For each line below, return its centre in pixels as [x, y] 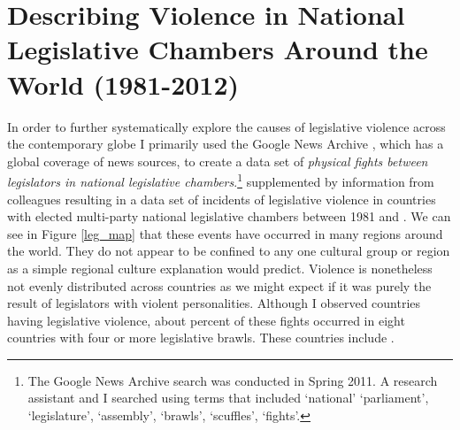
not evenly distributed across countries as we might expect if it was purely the [219, 285]
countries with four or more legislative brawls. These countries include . [201, 338]
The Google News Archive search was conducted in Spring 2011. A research [233, 380]
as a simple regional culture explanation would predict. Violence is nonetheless [220, 268]
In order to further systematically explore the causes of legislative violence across [226, 126]
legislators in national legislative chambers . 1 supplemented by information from [221, 180]
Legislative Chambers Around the [218, 49]
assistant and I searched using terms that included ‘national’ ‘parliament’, [228, 398]
